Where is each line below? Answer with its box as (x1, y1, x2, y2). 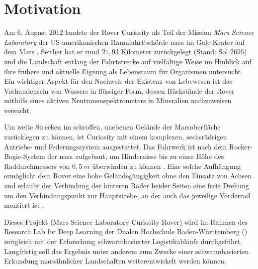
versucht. (4, 105, 31, 115)
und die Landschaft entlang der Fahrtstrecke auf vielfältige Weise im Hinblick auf (4, 56, 252, 66)
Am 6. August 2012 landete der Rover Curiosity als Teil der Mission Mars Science (4, 27, 254, 37)
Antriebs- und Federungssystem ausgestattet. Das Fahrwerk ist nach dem (4, 141, 227, 151)
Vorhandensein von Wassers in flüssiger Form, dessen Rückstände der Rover (4, 85, 235, 96)
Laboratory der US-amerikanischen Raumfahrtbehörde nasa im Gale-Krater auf (4, 36, 245, 47)
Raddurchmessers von (4, 160, 70, 171)
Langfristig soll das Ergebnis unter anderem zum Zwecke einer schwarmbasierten (4, 246, 249, 256)
